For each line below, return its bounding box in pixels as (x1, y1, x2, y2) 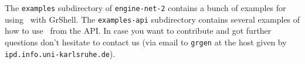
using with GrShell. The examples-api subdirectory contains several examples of (5, 13, 300, 25)
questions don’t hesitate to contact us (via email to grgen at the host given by (5, 35, 287, 48)
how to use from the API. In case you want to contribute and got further (5, 24, 272, 37)
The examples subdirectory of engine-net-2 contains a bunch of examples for (5, 2, 286, 13)
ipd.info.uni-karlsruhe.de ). (5, 47, 116, 59)
